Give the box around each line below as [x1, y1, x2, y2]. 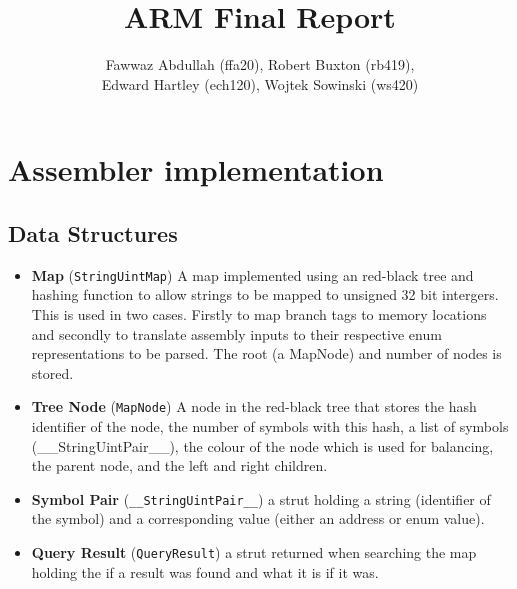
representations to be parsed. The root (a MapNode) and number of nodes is [31, 343, 502, 364]
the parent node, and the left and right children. [31, 455, 328, 476]
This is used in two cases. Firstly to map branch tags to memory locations [31, 303, 487, 324]
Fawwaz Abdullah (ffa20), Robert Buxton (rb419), [105, 54, 415, 75]
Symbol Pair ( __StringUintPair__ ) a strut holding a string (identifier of [31, 488, 491, 509]
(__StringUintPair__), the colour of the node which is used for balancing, [31, 435, 494, 456]
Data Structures [8, 217, 178, 248]
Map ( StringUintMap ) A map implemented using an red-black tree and [31, 264, 474, 285]
